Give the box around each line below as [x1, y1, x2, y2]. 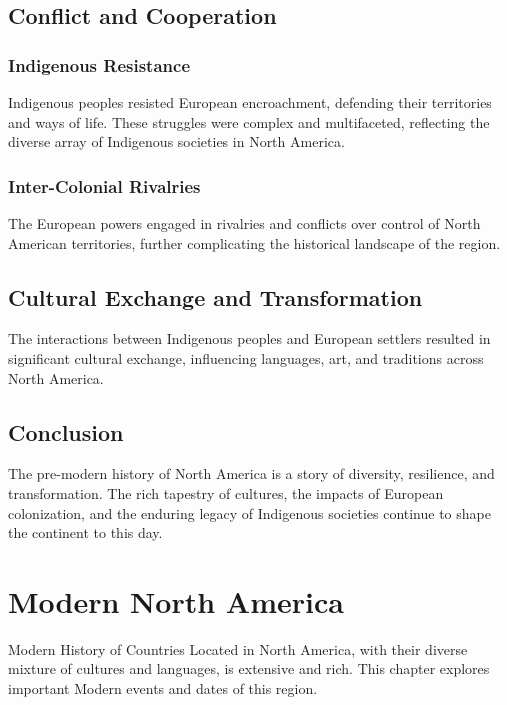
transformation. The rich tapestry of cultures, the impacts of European [8, 482, 444, 503]
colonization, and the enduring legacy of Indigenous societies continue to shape [8, 502, 491, 523]
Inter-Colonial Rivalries [8, 173, 201, 198]
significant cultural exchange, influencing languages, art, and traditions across [8, 347, 484, 368]
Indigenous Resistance [8, 52, 190, 77]
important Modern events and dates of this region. [8, 678, 318, 699]
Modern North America [8, 580, 344, 621]
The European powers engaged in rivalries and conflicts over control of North [8, 213, 481, 233]
